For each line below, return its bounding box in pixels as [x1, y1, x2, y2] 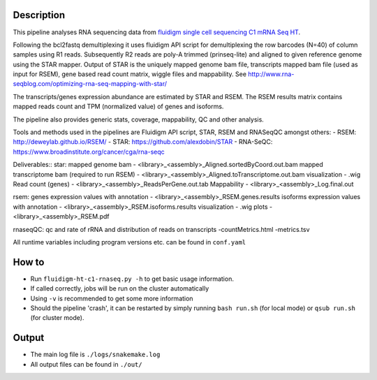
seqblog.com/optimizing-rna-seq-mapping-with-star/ [13, 80, 168, 88]
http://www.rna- [248, 70, 295, 78]
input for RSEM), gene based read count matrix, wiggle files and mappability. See [13, 70, 247, 78]
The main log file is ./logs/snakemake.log [30, 350, 161, 359]
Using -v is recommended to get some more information [30, 294, 193, 302]
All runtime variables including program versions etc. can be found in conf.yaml [13, 237, 246, 246]
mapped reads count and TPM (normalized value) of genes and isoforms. [13, 102, 224, 111]
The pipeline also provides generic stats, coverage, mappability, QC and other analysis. [13, 115, 265, 124]
